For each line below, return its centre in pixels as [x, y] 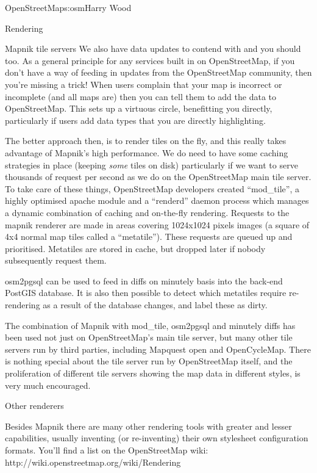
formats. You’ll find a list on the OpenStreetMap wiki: [107, 450]
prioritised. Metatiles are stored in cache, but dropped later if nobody [135, 248]
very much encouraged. [48, 385]
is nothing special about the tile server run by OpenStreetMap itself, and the [149, 361]
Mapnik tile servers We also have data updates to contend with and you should [153, 49]
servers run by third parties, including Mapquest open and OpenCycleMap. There [158, 349]
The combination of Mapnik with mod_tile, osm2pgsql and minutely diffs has [150, 325]
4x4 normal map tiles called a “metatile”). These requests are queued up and [149, 236]
